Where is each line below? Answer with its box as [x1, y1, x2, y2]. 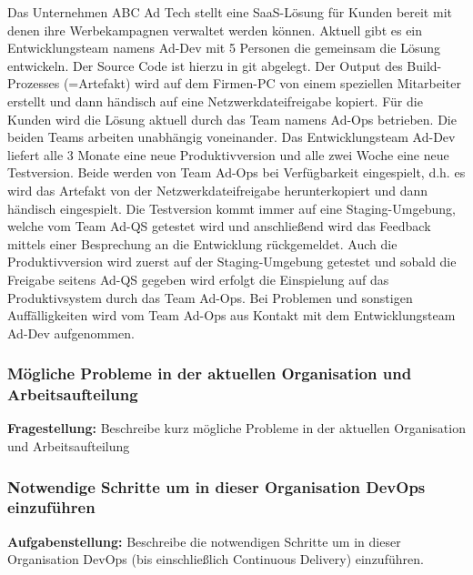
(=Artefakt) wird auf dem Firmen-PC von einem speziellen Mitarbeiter [63, 74, 461, 93]
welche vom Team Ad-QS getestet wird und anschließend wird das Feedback [7, 217, 431, 236]
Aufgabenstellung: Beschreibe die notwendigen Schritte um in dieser [7, 531, 401, 550]
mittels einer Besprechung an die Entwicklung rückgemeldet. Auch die [7, 234, 398, 253]
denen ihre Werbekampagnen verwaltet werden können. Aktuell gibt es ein [7, 20, 423, 39]
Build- [407, 55, 442, 75]
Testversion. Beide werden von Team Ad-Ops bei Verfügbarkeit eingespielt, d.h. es [7, 163, 466, 182]
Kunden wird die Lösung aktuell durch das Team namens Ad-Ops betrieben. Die [7, 109, 457, 128]
